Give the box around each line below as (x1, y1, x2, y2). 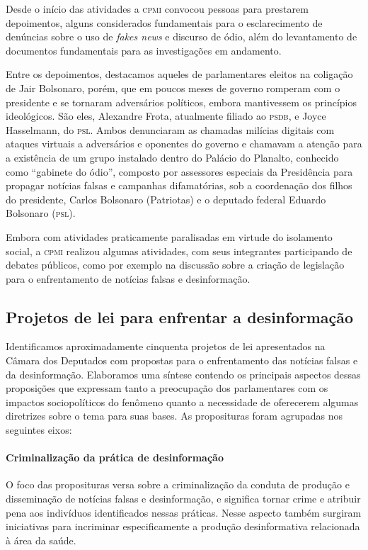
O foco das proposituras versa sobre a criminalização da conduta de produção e (6, 477, 350, 492)
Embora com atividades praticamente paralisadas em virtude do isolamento (6, 229, 333, 244)
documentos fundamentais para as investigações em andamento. (6, 43, 282, 57)
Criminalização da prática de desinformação (6, 450, 224, 465)
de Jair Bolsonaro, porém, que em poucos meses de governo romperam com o (6, 80, 340, 95)
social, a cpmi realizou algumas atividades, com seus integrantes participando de (6, 243, 352, 258)
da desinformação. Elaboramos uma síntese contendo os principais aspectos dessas (6, 366, 361, 381)
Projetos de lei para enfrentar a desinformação (6, 305, 354, 327)
